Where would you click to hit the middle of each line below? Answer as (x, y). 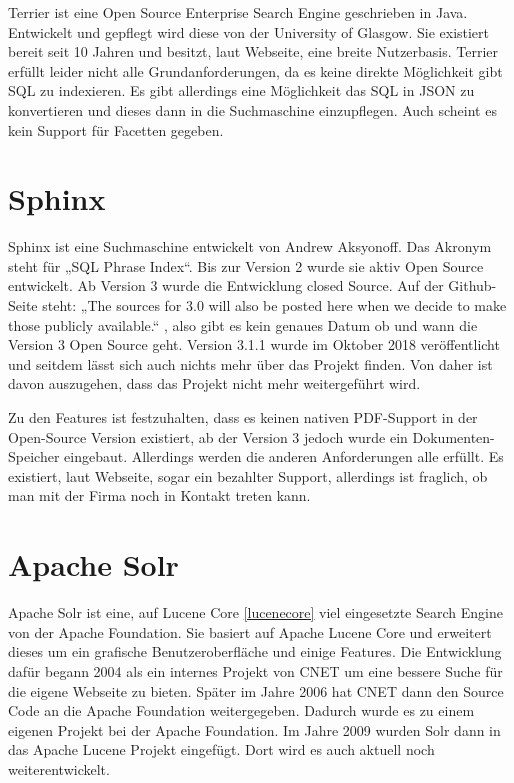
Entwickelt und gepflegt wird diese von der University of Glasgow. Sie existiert (249, 31)
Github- (472, 285)
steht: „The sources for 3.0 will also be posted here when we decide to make (274, 305)
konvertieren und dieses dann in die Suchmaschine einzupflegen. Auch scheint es (252, 109)
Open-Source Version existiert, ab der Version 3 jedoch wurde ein (208, 436)
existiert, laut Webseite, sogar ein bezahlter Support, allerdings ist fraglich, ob (248, 475)
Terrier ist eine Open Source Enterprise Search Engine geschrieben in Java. (238, 12)
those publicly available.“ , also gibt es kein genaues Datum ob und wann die (243, 324)
